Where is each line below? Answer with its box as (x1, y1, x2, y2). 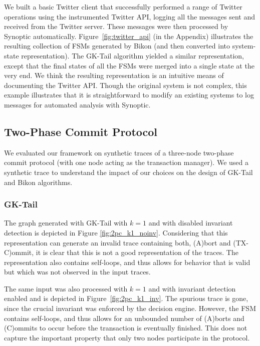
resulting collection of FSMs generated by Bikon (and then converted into (4, 40, 230, 51)
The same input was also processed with (4, 283, 128, 293)
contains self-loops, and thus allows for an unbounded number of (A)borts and (4, 312, 244, 323)
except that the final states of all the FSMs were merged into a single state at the (4, 60, 254, 70)
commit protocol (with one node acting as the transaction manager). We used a (4, 157, 248, 167)
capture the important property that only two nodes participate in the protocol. (4, 332, 250, 342)
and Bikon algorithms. (4, 176, 73, 187)
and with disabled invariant (148, 217, 233, 228)
